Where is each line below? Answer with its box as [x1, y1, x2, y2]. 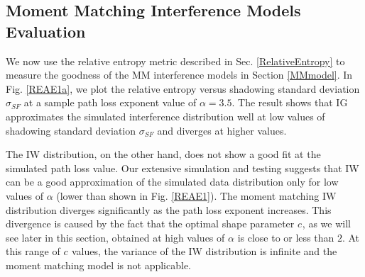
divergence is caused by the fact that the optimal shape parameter [6, 216, 295, 231]
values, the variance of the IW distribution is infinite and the [71, 244, 337, 259]
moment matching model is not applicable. [6, 257, 192, 272]
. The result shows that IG [231, 95, 348, 110]
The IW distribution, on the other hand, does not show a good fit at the [6, 147, 321, 162]
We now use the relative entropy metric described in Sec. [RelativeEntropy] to [6, 53, 345, 68]
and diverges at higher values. [157, 123, 287, 137]
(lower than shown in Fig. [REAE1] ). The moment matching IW [56, 188, 337, 203]
